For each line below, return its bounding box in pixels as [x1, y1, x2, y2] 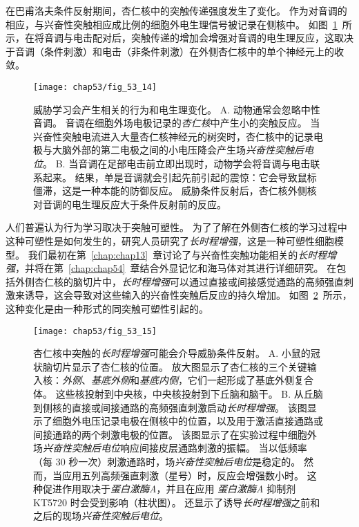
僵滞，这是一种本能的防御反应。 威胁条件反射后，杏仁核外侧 [33, 183, 307, 198]
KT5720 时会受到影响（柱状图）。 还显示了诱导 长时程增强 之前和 [33, 494, 320, 509]
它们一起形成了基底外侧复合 [187, 373, 313, 387]
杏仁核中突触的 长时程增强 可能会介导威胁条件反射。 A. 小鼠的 [33, 346, 311, 360]
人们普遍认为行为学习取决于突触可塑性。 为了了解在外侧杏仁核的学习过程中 [6, 220, 347, 234]
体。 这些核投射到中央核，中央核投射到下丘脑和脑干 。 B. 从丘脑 [33, 386, 323, 400]
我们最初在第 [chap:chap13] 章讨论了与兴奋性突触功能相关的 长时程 [28, 247, 327, 261]
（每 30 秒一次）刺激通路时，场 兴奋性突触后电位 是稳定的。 [33, 454, 301, 468]
